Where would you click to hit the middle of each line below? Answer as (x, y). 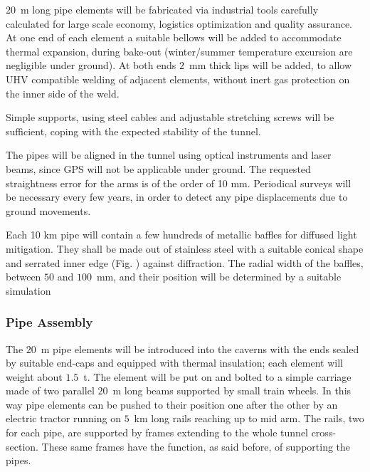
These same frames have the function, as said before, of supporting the (196, 446)
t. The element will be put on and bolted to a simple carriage (217, 376)
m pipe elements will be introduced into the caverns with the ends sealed (200, 348)
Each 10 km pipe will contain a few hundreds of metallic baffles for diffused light (181, 235)
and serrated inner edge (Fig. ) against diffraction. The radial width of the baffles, (185, 262)
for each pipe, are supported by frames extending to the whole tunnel (157, 432)
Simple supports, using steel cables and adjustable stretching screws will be (170, 117)
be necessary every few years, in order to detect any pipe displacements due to (177, 197)
